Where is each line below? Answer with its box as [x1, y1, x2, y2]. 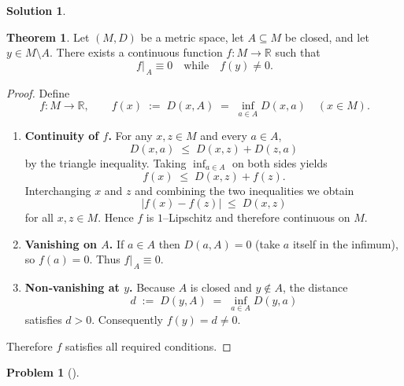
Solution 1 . [6, 2, 66, 18]
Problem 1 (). [6, 364, 80, 380]
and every [200, 127, 247, 144]
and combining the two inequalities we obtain [135, 182, 354, 198]
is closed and [190, 279, 252, 296]
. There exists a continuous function [50, 44, 223, 61]
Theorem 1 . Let [6, 28, 90, 45]
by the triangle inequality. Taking [24, 154, 187, 171]
